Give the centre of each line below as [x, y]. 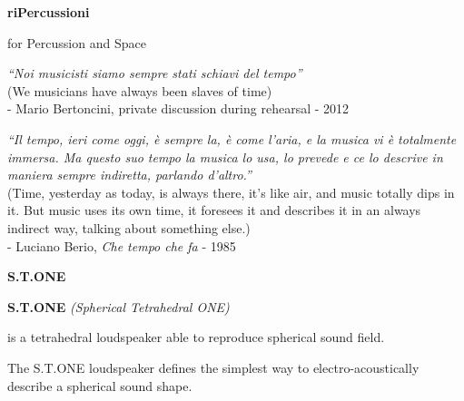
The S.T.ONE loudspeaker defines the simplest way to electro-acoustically [213, 367]
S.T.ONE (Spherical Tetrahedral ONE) [118, 306]
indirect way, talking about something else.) [129, 227]
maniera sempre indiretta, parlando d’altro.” [129, 175]
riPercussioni [49, 12]
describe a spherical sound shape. [100, 385]
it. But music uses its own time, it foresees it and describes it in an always [214, 210]
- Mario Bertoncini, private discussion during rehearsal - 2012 [178, 108]
